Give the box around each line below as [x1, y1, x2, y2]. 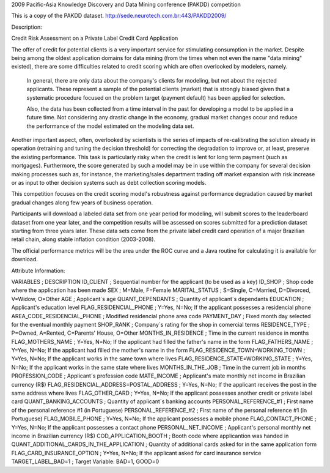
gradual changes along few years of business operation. [11, 199, 153, 206]
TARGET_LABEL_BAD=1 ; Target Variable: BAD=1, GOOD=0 [11, 458, 159, 465]
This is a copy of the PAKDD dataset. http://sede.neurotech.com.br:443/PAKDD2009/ [11, 12, 227, 20]
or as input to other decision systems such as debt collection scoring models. [11, 179, 207, 187]
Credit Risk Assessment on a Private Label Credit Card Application [11, 34, 178, 42]
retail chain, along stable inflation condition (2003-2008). [11, 236, 156, 243]
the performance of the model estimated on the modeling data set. [26, 122, 194, 130]
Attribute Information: [11, 267, 65, 274]
